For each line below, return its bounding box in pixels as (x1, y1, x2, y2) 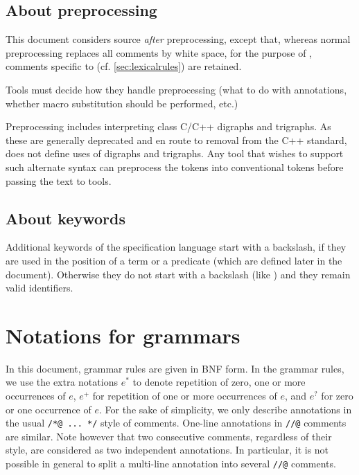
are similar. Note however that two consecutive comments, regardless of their (6, 429, 332, 443)
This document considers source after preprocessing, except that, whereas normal (6, 32, 351, 46)
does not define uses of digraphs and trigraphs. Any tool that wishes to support (6, 146, 344, 161)
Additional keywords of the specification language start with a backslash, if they (6, 240, 347, 254)
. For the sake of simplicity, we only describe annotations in (98, 402, 352, 416)
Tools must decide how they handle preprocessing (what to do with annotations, (6, 82, 347, 96)
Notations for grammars (6, 321, 240, 349)
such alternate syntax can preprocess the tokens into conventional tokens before (6, 159, 344, 174)
